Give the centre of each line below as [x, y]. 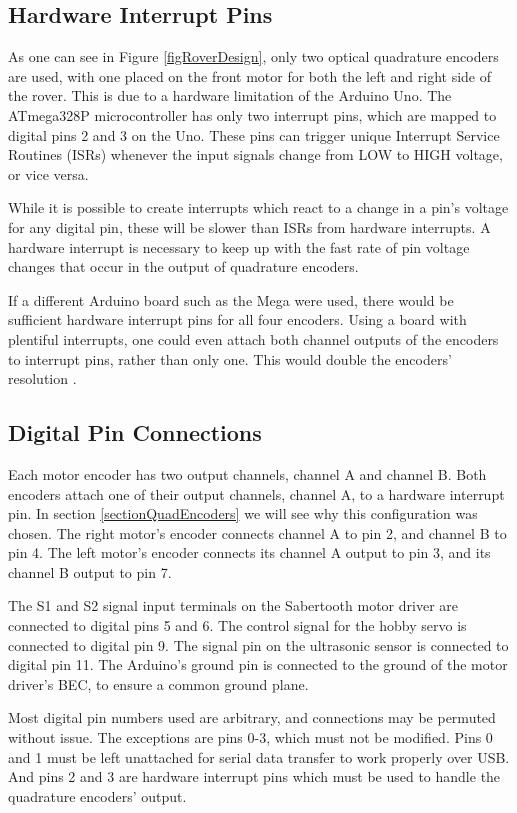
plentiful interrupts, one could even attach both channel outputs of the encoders [253, 338]
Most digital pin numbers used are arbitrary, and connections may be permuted [252, 717]
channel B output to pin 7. [90, 571]
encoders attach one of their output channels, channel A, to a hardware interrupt [256, 493]
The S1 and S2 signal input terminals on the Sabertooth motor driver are [233, 605]
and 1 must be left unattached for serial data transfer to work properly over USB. [259, 756]
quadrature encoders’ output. [97, 795]
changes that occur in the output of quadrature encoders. [183, 266]
